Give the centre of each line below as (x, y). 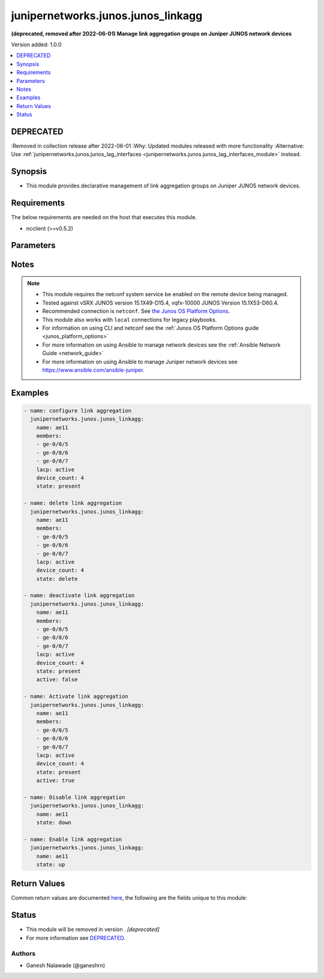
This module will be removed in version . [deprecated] (93, 929)
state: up (51, 864)
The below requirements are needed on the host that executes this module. (104, 217)
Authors (23, 953)
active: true (55, 780)
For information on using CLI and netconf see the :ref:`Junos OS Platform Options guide (151, 328)
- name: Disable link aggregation (74, 797)
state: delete (57, 579)
